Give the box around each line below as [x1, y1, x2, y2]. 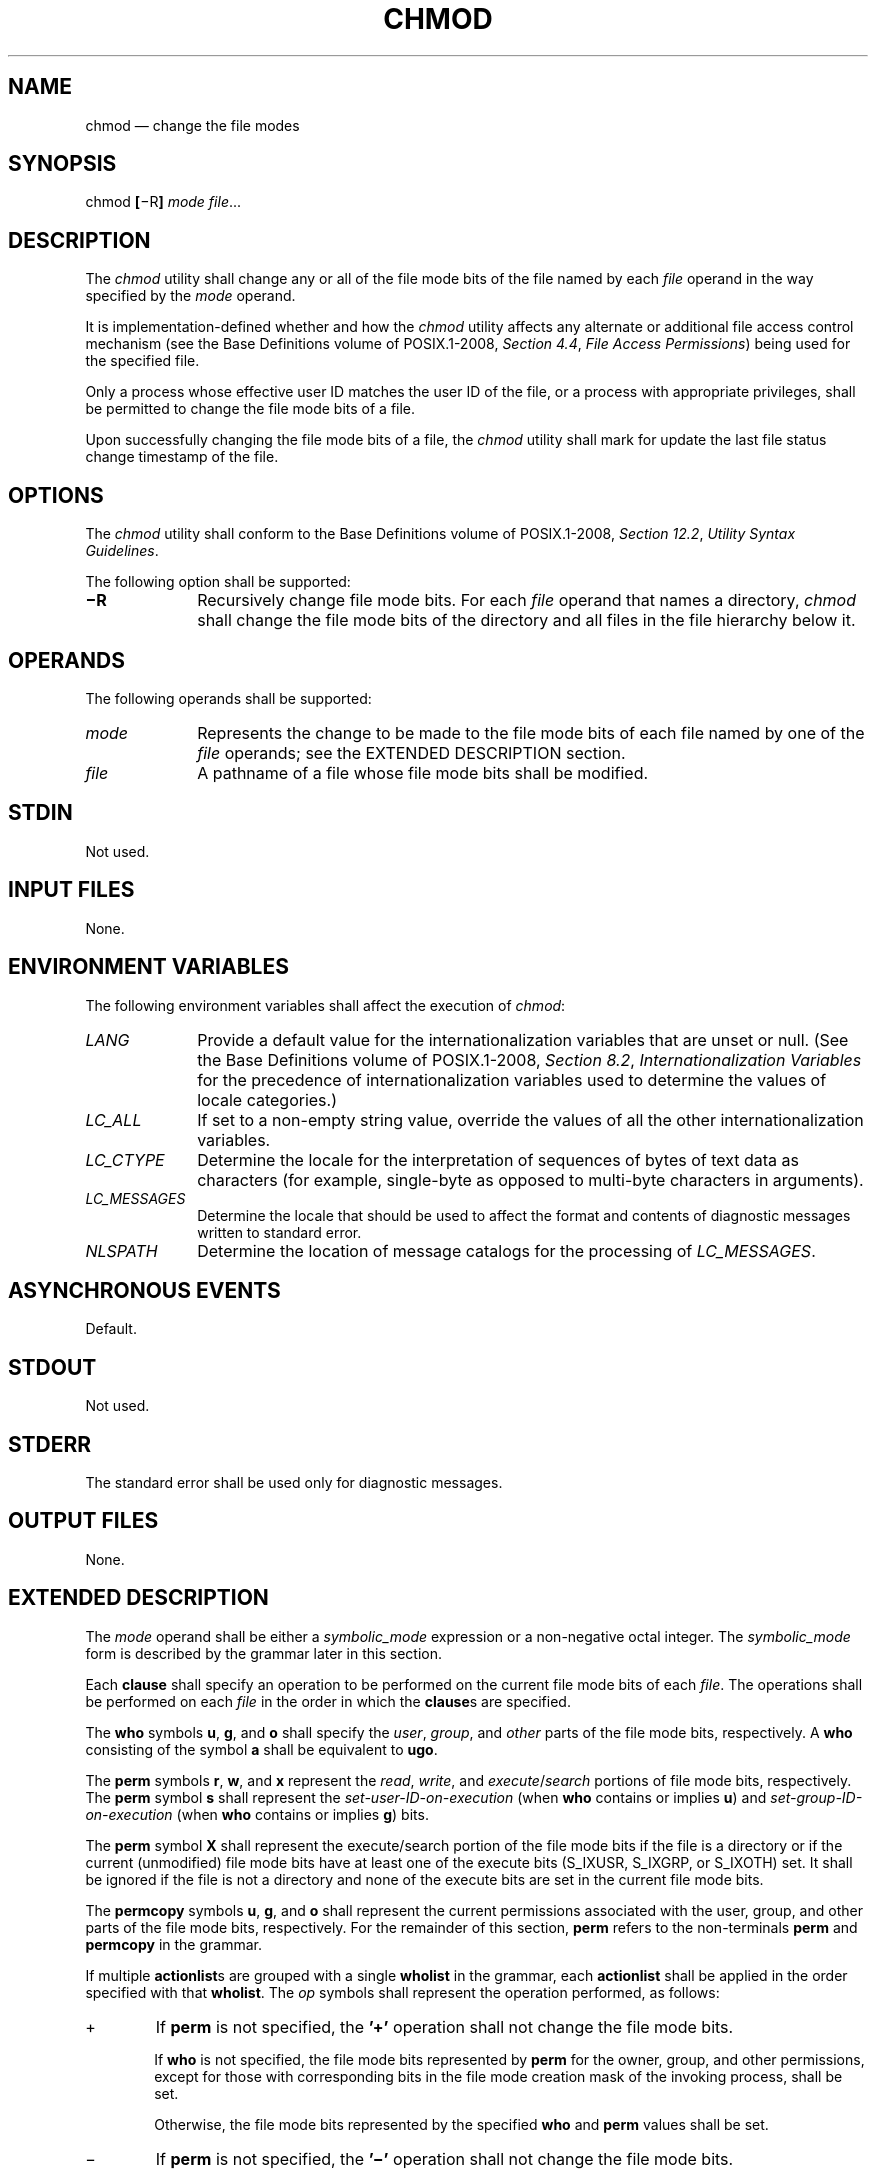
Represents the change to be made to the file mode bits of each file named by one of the [197, 722, 865, 743]
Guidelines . [85, 542, 159, 560]
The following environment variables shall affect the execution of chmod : [85, 996, 566, 1014]
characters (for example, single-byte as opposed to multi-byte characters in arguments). [197, 1169, 864, 1190]
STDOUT [8, 1354, 97, 1380]
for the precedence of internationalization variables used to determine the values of [197, 1069, 827, 1090]
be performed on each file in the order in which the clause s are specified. [85, 1692, 571, 1710]
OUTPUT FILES [8, 1508, 159, 1534]
